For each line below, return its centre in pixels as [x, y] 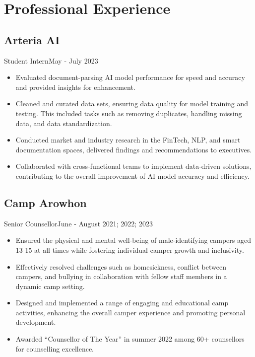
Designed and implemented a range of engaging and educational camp [122, 303]
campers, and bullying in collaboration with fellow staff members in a [121, 276]
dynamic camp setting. [50, 286]
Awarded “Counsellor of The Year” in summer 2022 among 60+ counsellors [130, 339]
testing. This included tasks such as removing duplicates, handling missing [129, 113]
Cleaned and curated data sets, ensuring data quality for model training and [132, 104]
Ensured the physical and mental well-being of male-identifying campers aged [133, 240]
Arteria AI [32, 39]
